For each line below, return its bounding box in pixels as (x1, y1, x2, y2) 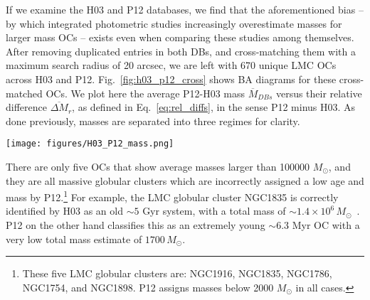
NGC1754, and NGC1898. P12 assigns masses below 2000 (22, 279, 274, 294)
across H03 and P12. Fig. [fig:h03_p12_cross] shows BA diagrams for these (6, 71, 337, 86)
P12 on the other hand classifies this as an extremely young (6, 218, 265, 232)
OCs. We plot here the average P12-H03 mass (46, 85, 245, 100)
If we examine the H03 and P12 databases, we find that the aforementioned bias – (6, 2, 364, 16)
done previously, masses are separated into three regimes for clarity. (6, 113, 300, 128)
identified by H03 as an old (6, 203, 123, 218)
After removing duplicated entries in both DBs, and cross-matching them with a (6, 43, 356, 58)
